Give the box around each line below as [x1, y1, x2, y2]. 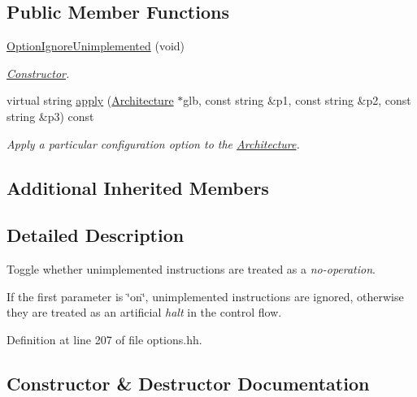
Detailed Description [7, 222, 185, 248]
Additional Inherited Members [7, 175, 269, 200]
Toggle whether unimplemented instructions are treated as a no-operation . [7, 261, 376, 278]
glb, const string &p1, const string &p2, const [183, 92, 411, 109]
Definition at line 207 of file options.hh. [7, 330, 202, 347]
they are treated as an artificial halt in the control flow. [7, 304, 282, 321]
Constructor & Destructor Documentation [7, 370, 370, 395]
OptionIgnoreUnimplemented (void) [7, 37, 185, 54]
